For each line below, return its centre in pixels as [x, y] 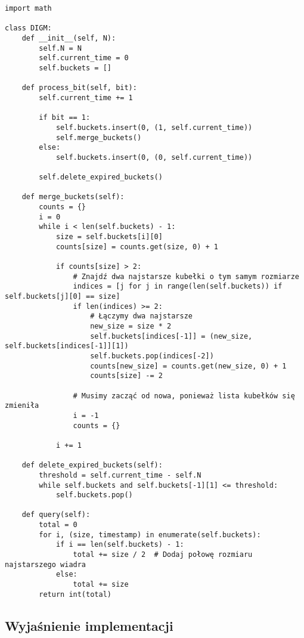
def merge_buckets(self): [73, 197]
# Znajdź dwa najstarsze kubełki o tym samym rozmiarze [186, 276]
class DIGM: [28, 28]
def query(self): [56, 515]
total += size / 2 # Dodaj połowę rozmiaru [163, 555]
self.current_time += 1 [86, 97]
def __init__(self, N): [69, 38]
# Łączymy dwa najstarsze [141, 316]
